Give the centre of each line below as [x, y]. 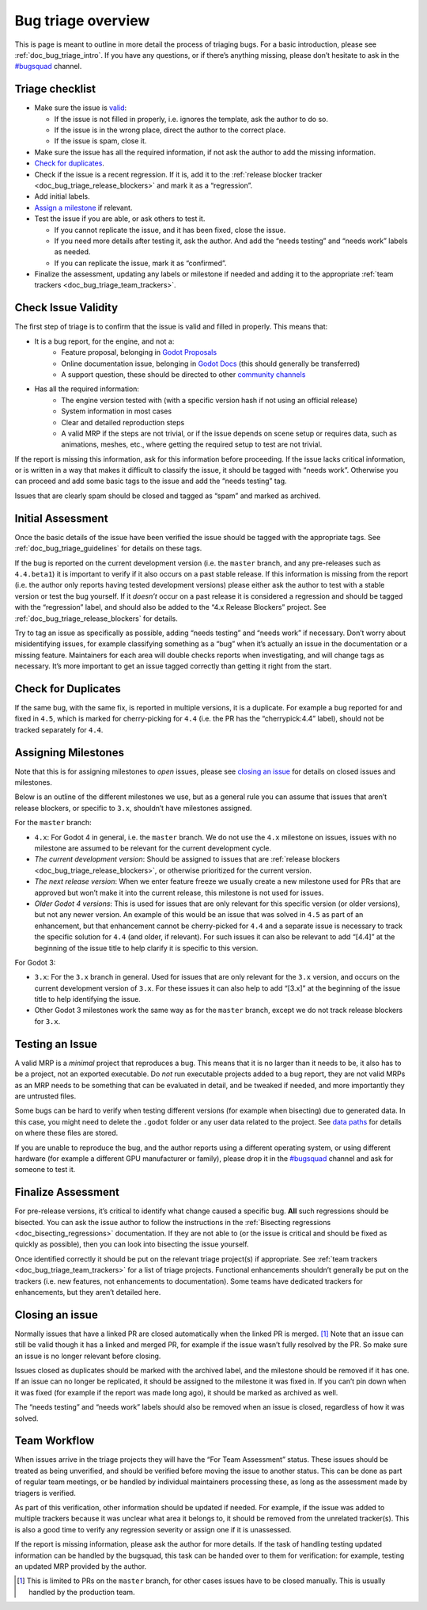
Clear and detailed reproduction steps [123, 422]
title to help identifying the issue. [88, 999]
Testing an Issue [56, 1044]
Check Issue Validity [66, 308]
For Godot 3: [35, 962]
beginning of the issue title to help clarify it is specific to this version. [146, 948]
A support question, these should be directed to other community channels [183, 374]
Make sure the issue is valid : [81, 108]
